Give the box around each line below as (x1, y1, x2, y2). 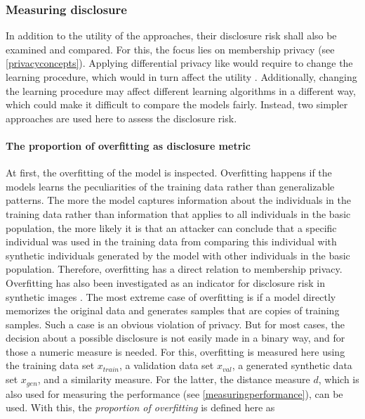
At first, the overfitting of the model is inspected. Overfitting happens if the (6, 165, 332, 180)
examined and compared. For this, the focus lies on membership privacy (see (6, 41, 335, 56)
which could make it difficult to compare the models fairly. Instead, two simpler (6, 97, 348, 112)
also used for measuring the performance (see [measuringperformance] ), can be (6, 386, 343, 401)
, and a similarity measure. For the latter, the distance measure (37, 372, 310, 387)
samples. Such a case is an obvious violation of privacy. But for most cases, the (6, 316, 345, 331)
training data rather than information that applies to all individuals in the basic (6, 206, 351, 221)
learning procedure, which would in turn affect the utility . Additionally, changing (6, 70, 357, 84)
